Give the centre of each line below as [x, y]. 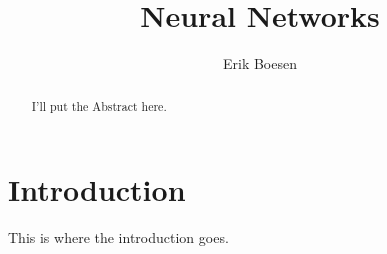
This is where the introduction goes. [118, 237]
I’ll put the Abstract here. [99, 105]
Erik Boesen [259, 63]
